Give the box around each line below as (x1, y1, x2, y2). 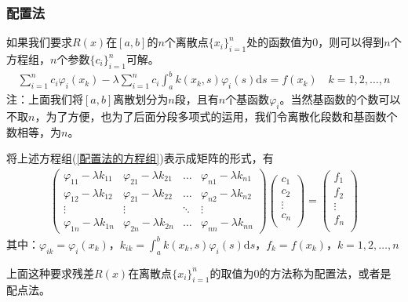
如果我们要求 (6, 34, 72, 50)
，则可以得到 (318, 34, 384, 50)
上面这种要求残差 (6, 264, 94, 281)
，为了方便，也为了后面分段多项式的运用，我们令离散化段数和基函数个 (35, 107, 398, 124)
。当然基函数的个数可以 (279, 91, 401, 107)
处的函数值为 (246, 34, 313, 50)
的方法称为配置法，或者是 (259, 264, 392, 281)
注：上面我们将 (6, 91, 83, 107)
